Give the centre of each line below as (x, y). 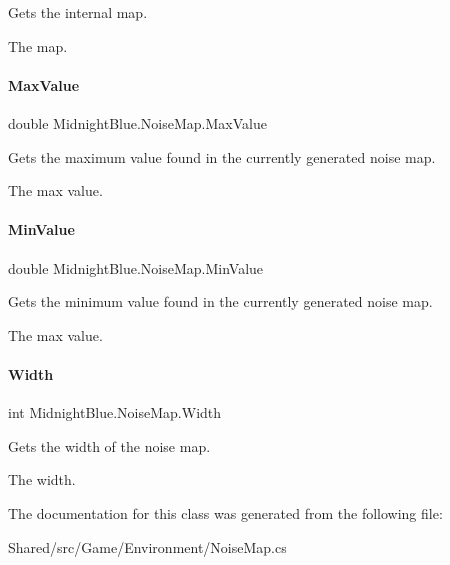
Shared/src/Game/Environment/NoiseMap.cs (147, 546)
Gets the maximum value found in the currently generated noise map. (222, 156)
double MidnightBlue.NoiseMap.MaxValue (137, 122)
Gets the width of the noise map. (109, 445)
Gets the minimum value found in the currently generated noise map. (220, 301)
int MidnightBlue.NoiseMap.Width (115, 412)
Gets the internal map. (78, 12)
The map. (38, 45)
